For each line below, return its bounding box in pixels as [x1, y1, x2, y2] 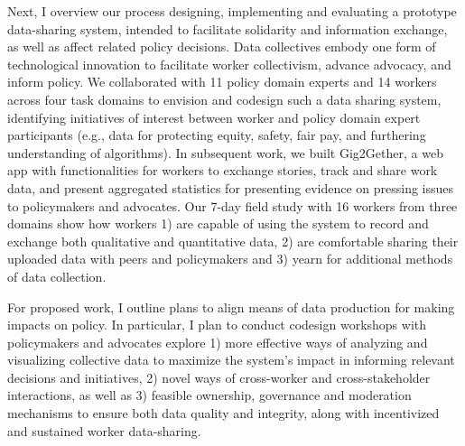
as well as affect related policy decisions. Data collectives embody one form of [7, 37, 436, 56]
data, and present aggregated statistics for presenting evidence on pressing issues [7, 178, 454, 197]
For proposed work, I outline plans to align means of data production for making [7, 297, 455, 316]
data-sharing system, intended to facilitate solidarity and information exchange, [7, 19, 448, 38]
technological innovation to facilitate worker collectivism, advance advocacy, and [7, 54, 451, 73]
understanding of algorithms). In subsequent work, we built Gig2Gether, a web [7, 143, 443, 162]
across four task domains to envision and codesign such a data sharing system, [7, 89, 442, 108]
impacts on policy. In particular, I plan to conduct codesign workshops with [7, 315, 427, 334]
